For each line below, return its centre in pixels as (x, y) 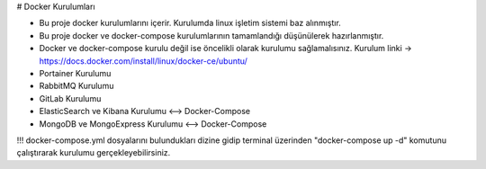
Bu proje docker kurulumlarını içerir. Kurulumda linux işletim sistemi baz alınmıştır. (190, 23)
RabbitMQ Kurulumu (76, 86)
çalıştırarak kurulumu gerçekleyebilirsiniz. (94, 153)
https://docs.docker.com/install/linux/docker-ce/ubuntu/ (143, 61)
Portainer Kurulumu (75, 73)
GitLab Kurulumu (70, 98)
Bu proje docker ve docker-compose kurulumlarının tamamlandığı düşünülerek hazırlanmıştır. (211, 35)
